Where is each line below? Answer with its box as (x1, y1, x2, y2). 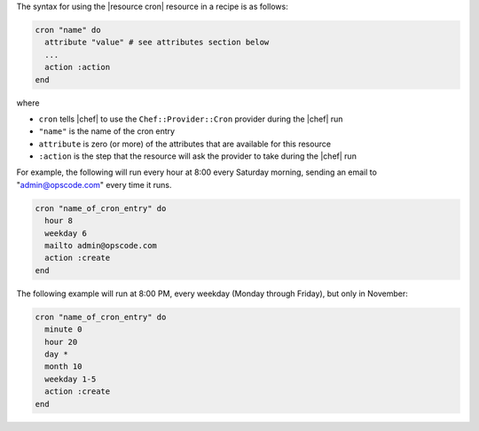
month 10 (44, 362, 82, 372)
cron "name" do (35, 25, 101, 35)
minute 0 (44, 325, 82, 334)
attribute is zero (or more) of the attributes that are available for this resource (38, 138, 332, 149)
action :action (44, 62, 111, 73)
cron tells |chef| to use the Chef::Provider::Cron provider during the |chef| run (38, 114, 343, 124)
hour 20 (44, 337, 78, 347)
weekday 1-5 (44, 373, 97, 384)
